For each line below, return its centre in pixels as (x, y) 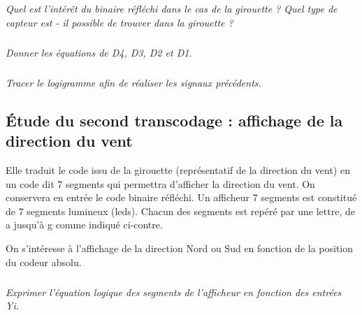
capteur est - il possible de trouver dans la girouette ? (120, 22)
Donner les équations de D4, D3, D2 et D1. (99, 52)
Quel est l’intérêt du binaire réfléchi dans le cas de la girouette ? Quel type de (172, 9)
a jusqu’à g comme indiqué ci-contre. (84, 225)
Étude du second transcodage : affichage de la (174, 120)
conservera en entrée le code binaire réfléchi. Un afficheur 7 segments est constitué (181, 197)
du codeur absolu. (44, 262)
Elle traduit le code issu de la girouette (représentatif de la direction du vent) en (178, 170)
